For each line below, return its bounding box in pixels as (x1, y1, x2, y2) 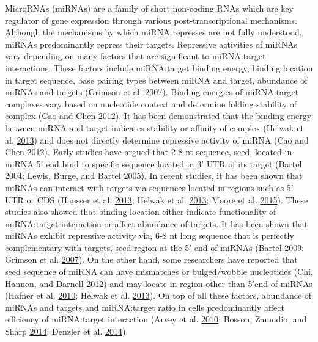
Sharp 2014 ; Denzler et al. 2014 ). (5, 325, 128, 338)
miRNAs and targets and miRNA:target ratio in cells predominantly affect (5, 300, 284, 313)
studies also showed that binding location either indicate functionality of (5, 205, 276, 218)
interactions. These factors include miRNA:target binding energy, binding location (5, 61, 313, 74)
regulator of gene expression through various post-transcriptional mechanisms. (5, 13, 298, 26)
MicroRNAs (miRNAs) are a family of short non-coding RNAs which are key (5, 2, 294, 14)
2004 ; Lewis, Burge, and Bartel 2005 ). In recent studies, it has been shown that (5, 169, 303, 182)
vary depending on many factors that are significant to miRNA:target (5, 49, 266, 62)
